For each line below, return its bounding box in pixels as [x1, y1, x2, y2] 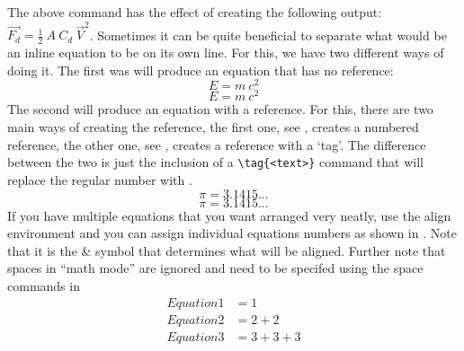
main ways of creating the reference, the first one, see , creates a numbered [7, 118, 419, 136]
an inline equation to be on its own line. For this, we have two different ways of [7, 43, 444, 62]
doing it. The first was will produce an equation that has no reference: [7, 60, 394, 79]
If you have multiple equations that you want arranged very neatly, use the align [7, 206, 451, 224]
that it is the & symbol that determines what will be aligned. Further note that [7, 241, 446, 259]
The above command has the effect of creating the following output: [7, 3, 382, 21]
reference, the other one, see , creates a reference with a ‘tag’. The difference [7, 135, 426, 154]
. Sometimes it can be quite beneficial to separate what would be [89, 25, 447, 44]
